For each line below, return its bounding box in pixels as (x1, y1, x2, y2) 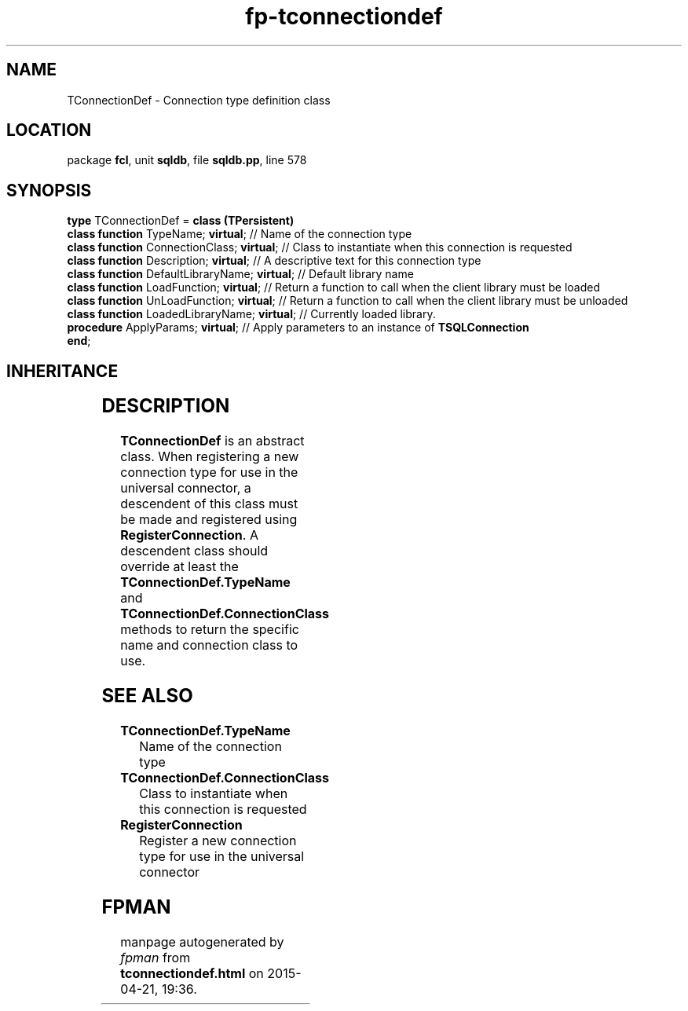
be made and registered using (120, 511, 298, 528)
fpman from (120, 949, 191, 965)
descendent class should (120, 543, 269, 559)
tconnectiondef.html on (120, 965, 264, 981)
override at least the (120, 559, 239, 575)
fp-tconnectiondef (245, 3, 443, 30)
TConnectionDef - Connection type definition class (67, 93, 331, 107)
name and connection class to (120, 637, 298, 654)
